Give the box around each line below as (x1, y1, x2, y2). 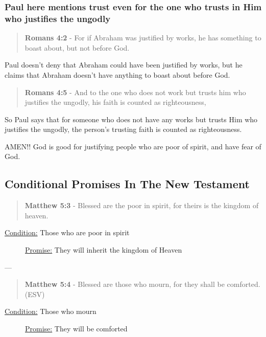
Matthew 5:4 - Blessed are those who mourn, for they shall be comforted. (25, 279, 260, 289)
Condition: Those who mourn (5, 306, 96, 317)
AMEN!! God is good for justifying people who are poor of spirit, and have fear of (5, 141, 261, 151)
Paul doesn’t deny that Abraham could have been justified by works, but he (5, 59, 243, 70)
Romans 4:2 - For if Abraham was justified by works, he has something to (25, 32, 261, 43)
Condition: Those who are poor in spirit (5, 227, 130, 238)
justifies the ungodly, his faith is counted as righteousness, (25, 97, 206, 107)
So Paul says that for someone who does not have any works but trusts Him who (5, 114, 258, 124)
